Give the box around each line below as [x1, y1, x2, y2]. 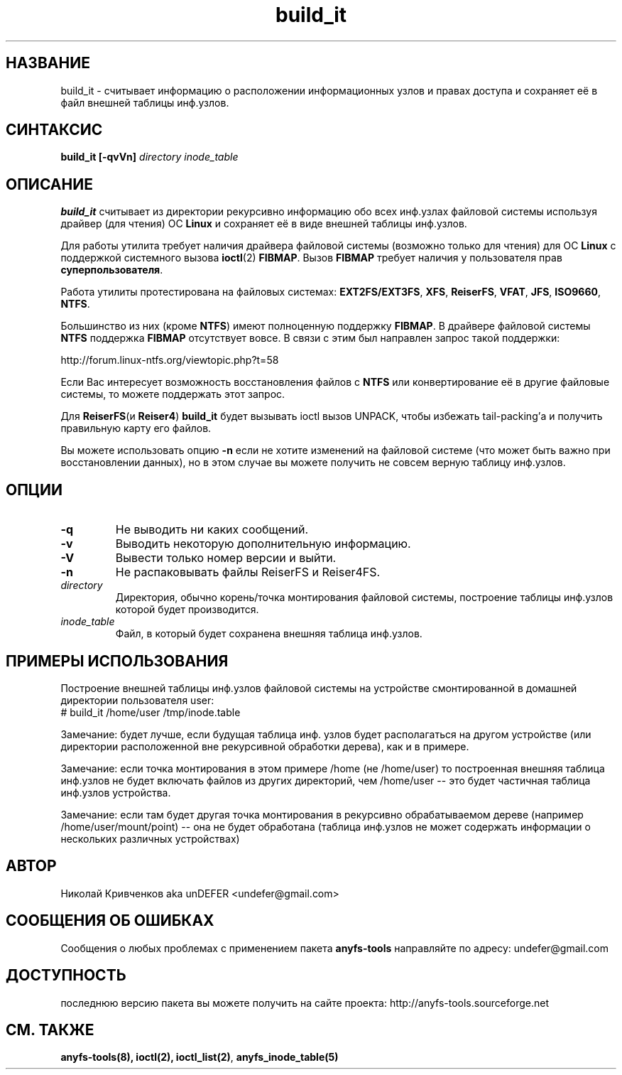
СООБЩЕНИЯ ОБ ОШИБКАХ [6, 912, 214, 930]
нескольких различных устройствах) [60, 832, 240, 845]
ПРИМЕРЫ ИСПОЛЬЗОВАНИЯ [6, 652, 229, 670]
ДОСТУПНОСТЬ [6, 966, 126, 985]
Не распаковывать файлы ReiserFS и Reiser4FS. [115, 565, 381, 580]
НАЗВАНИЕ [6, 54, 90, 72]
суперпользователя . [60, 264, 163, 276]
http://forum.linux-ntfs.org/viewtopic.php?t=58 [60, 354, 279, 367]
